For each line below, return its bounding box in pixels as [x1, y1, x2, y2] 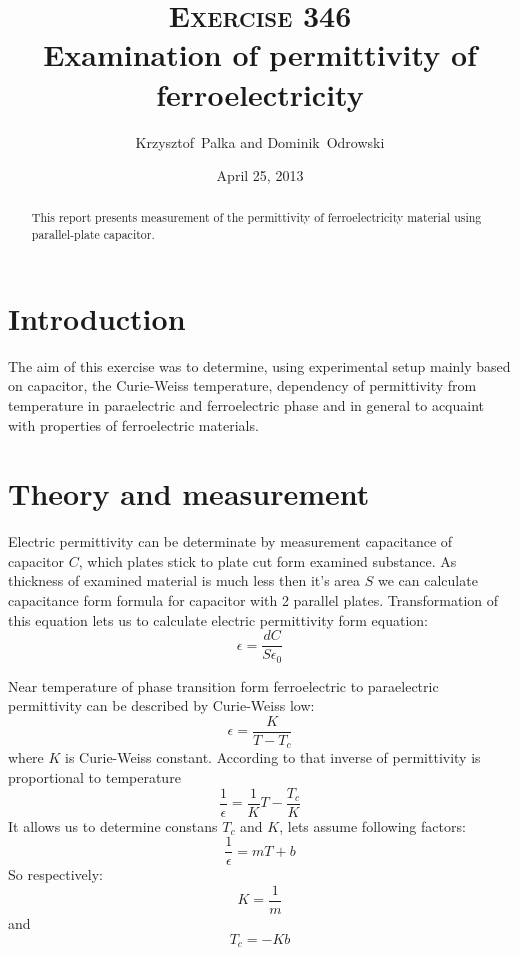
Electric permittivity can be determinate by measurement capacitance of [8, 531, 453, 552]
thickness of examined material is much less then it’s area [8, 570, 361, 591]
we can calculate [377, 570, 478, 591]
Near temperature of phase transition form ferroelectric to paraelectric [8, 675, 439, 696]
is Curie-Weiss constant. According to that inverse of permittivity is [65, 747, 481, 768]
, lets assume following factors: [279, 815, 466, 836]
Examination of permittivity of [43, 34, 477, 75]
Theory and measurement [8, 473, 370, 514]
